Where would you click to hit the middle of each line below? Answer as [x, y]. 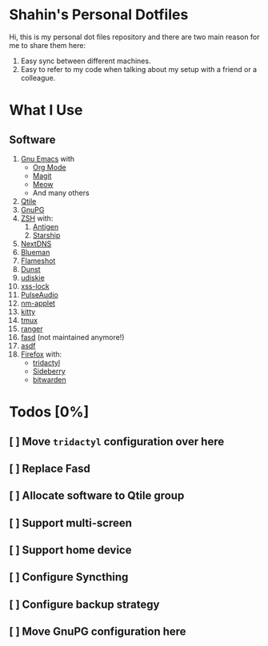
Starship [46, 235]
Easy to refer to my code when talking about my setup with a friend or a [139, 69]
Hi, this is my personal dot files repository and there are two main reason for [134, 37]
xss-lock [35, 286]
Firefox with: [41, 354]
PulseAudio [39, 294]
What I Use [46, 110]
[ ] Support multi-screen [71, 522]
